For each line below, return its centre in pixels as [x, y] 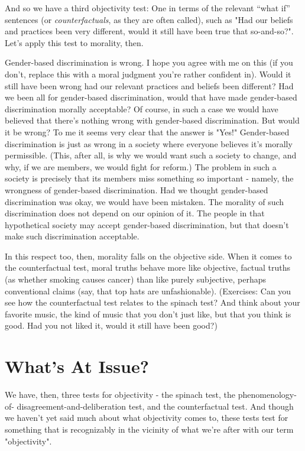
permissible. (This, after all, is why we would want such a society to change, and [151, 155]
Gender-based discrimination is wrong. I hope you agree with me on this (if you [149, 62]
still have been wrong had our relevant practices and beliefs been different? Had [149, 85]
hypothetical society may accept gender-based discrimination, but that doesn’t [147, 224]
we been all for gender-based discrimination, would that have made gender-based [151, 97]
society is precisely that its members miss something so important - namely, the [149, 178]
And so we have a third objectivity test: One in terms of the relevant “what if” [147, 8]
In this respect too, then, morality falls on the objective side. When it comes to [148, 256]
